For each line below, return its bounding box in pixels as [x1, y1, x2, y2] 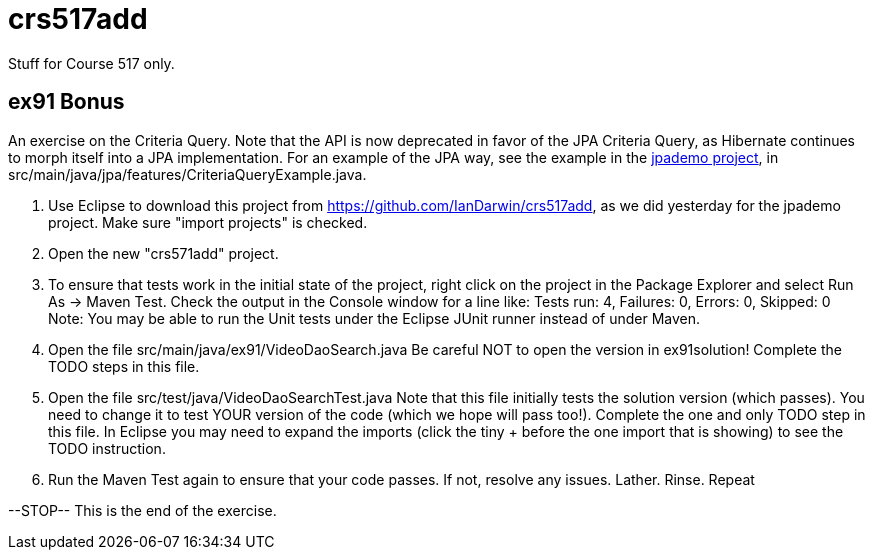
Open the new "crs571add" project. [48, 244, 279, 262]
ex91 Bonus [8, 89, 125, 115]
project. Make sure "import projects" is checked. [48, 213, 368, 231]
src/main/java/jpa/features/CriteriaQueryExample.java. [8, 165, 367, 183]
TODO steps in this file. [48, 357, 200, 375]
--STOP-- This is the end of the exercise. [8, 501, 277, 519]
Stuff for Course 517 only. [8, 54, 175, 72]
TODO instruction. [48, 439, 166, 457]
